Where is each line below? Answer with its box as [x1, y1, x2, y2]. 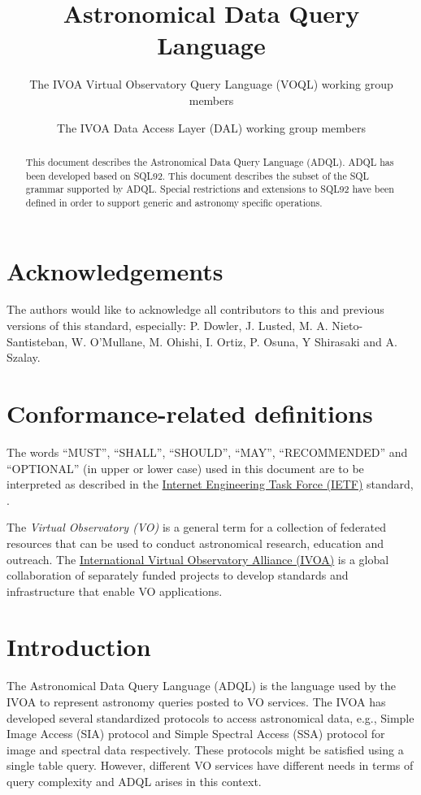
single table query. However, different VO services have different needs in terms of [7, 757, 414, 774]
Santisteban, [7, 332, 68, 350]
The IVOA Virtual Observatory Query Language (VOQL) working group [29, 76, 393, 93]
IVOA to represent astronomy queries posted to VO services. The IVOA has [7, 693, 386, 710]
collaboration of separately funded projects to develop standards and [7, 567, 349, 584]
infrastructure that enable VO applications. [7, 582, 223, 599]
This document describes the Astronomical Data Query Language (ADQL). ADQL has [25, 154, 394, 168]
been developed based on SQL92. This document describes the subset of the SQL [25, 168, 369, 182]
